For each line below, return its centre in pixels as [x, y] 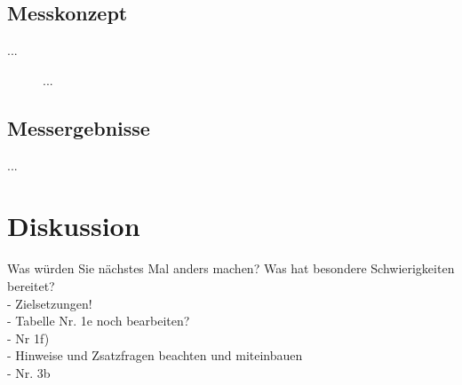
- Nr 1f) [28, 338]
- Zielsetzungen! [50, 303]
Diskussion [74, 226]
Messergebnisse [79, 127]
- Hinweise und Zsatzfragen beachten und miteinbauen [155, 355]
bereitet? [31, 285]
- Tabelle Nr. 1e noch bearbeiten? [99, 321]
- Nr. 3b [29, 372]
